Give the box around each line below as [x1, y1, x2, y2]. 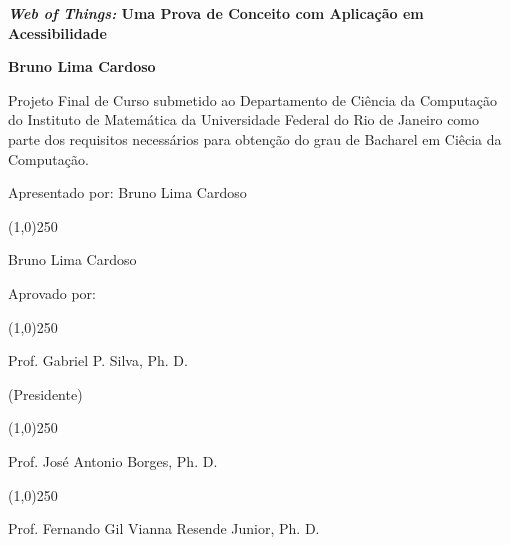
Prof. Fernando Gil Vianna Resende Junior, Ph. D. [8, 518, 320, 539]
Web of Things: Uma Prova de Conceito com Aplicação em [8, 3, 424, 23]
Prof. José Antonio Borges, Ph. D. [8, 450, 218, 471]
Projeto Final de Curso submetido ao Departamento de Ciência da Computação [8, 89, 497, 110]
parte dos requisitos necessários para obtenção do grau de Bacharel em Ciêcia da [8, 128, 502, 149]
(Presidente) [8, 383, 83, 404]
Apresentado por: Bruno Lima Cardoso [8, 182, 247, 203]
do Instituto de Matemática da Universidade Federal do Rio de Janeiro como [8, 109, 480, 130]
